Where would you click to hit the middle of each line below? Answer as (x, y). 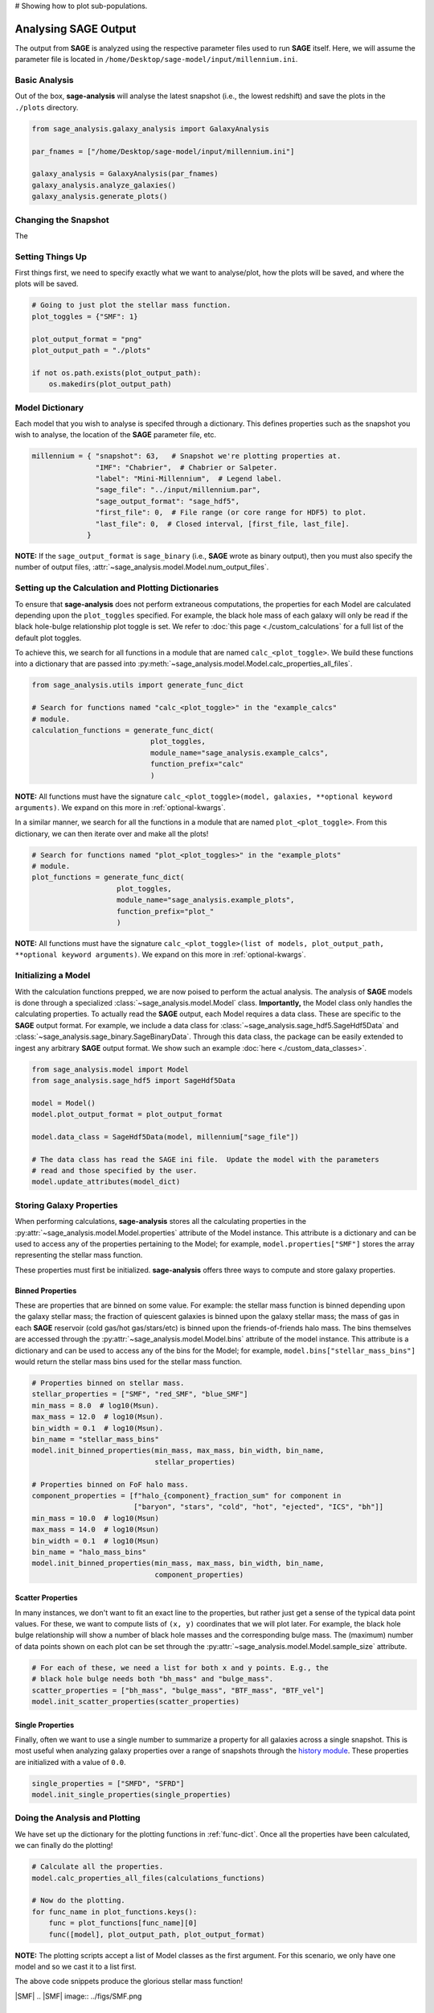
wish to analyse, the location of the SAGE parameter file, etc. (116, 435)
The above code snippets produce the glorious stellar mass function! (129, 1982)
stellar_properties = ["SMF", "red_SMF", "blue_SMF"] (140, 1394)
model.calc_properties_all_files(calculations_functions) (148, 1878)
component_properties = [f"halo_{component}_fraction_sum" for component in (186, 1495)
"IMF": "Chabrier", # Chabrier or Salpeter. (186, 467)
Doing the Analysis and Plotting (78, 1818)
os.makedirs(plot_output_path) (110, 384)
